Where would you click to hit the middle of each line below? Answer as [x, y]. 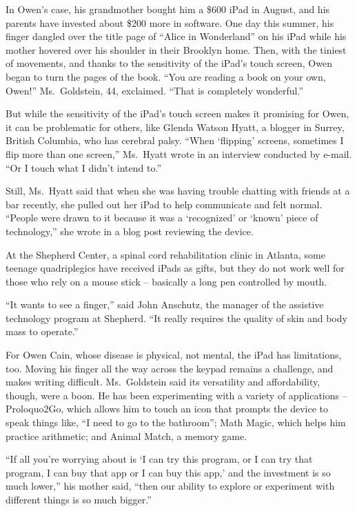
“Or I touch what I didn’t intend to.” [84, 167]
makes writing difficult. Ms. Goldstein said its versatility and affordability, [163, 382]
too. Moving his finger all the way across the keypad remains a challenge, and [170, 368]
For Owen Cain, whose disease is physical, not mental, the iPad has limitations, [174, 355]
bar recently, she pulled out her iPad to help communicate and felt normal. [164, 204]
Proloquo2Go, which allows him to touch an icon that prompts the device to [167, 409]
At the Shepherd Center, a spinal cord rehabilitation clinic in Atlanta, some [165, 254]
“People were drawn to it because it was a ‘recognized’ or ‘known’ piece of [162, 218]
